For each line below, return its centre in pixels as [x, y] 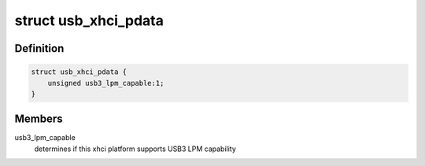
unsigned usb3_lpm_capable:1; [106, 83]
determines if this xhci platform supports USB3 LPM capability [135, 149]
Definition [39, 48]
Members [39, 119]
